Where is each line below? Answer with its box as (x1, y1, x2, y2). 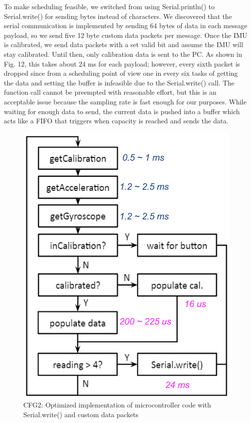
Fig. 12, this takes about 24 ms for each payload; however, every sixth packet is (4, 58, 240, 68)
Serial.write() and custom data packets (23, 409, 139, 419)
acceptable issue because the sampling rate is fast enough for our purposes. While (4, 96, 247, 106)
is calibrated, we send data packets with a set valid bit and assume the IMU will (4, 39, 243, 50)
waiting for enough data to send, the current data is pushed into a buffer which (4, 106, 240, 116)
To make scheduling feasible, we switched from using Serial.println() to (4, 1, 215, 11)
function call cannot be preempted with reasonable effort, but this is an (4, 87, 217, 97)
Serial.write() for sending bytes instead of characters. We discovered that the (4, 11, 232, 21)
